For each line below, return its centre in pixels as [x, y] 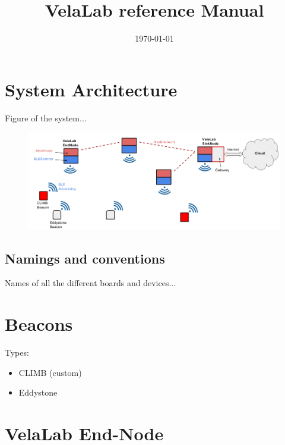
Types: [17, 352]
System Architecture [91, 89]
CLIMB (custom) [50, 372]
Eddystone [38, 392]
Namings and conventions [85, 258]
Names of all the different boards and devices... [91, 283]
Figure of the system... [46, 117]
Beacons [39, 324]
